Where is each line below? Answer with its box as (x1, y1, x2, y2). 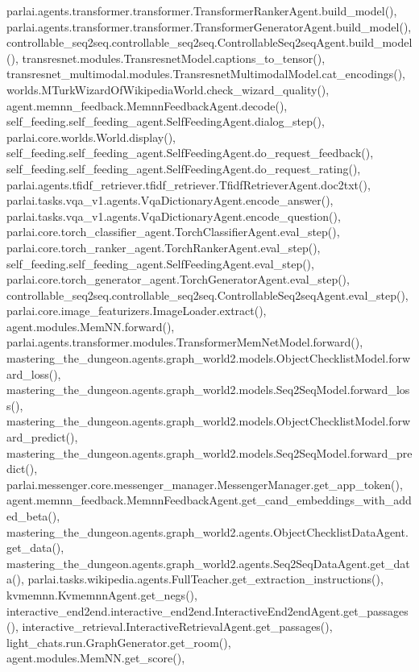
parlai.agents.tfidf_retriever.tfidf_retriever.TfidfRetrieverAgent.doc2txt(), (6, 176, 371, 193)
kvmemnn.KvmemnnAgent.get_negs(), (6, 586, 197, 603)
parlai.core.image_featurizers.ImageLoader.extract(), (6, 302, 267, 319)
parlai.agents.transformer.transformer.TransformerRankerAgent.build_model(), (6, 2, 397, 19)
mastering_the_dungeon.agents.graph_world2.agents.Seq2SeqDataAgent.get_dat (6, 554, 410, 571)
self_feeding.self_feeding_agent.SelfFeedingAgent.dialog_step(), (6, 113, 325, 130)
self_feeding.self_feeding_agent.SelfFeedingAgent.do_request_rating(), (6, 160, 361, 176)
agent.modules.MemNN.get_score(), (6, 649, 185, 666)
